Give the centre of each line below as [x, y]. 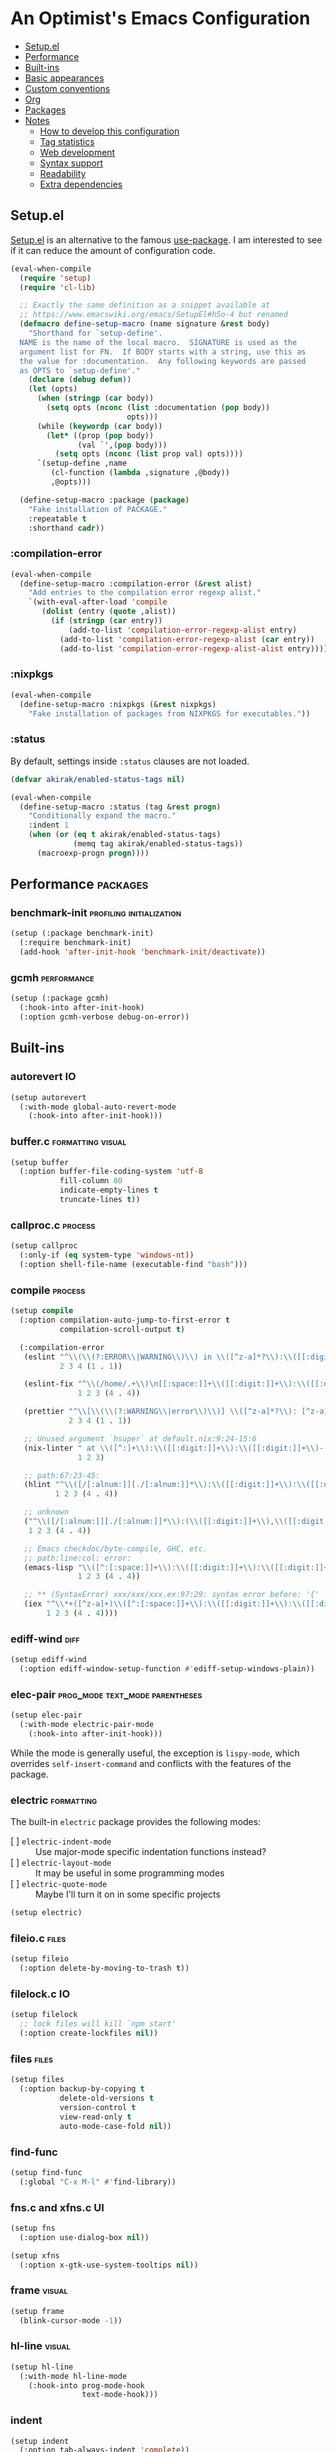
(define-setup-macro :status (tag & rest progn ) [120, 807]
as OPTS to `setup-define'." [80, 370]
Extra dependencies [81, 184]
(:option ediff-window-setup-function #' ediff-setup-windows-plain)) [167, 1669]
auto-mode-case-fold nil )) [115, 2126]
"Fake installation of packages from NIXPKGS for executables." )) [169, 713]
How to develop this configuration [109, 131]
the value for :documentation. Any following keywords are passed [163, 361]
